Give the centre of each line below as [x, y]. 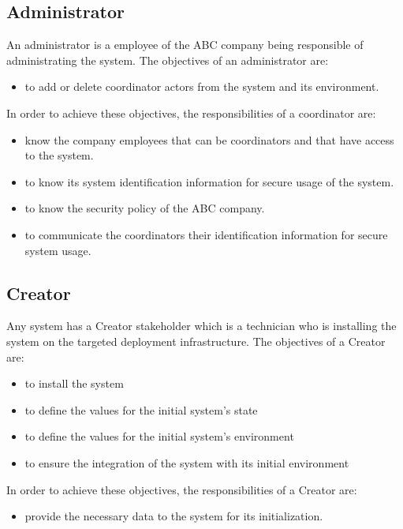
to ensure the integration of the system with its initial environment [187, 462]
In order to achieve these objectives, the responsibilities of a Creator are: [182, 489]
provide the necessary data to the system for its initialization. [174, 516]
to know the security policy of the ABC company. [145, 208]
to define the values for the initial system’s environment [159, 436]
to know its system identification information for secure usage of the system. [209, 181]
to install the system [74, 383]
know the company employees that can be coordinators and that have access [209, 139]
